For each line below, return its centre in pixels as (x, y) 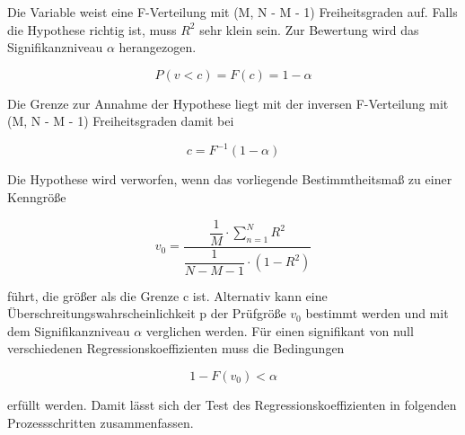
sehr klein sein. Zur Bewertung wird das (309, 29)
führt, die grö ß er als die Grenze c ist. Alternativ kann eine (167, 295)
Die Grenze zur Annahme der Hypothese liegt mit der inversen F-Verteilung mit (228, 103)
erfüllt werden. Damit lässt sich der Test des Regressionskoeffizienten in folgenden (232, 405)
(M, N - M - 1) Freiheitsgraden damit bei (121, 121)
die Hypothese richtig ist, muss (92, 29)
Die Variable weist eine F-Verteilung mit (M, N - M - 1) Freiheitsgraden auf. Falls (232, 12)
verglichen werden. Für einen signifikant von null (280, 330)
